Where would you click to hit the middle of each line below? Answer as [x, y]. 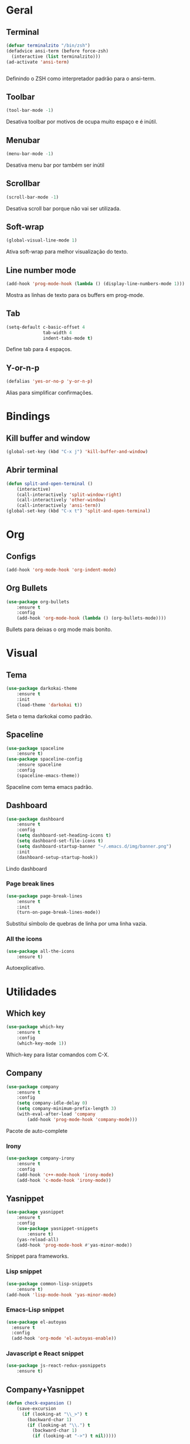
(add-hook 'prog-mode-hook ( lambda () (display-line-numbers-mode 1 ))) [95, 284]
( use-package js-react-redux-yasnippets [56, 1366]
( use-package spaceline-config [44, 759]
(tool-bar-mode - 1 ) [30, 110]
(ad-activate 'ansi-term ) [38, 62]
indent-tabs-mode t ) [68, 338]
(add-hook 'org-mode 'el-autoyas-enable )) [64, 1339]
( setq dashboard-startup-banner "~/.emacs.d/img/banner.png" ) [94, 846]
